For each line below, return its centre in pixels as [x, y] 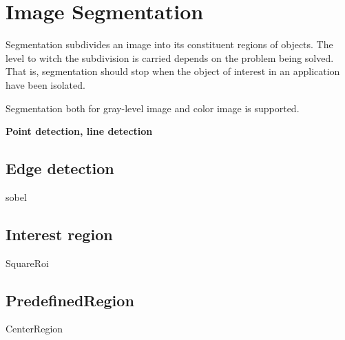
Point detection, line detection [79, 131]
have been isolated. [45, 84]
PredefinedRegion [70, 300]
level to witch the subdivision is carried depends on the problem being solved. [170, 57]
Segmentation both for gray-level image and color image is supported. [153, 108]
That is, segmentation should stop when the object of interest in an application [173, 71]
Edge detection [60, 168]
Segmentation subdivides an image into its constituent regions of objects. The [169, 44]
